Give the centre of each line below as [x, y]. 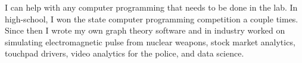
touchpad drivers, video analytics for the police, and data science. [124, 53]
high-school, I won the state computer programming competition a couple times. [152, 19]
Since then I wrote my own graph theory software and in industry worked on [145, 30]
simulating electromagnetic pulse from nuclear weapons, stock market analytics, [150, 42]
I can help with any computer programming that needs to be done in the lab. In [151, 7]
